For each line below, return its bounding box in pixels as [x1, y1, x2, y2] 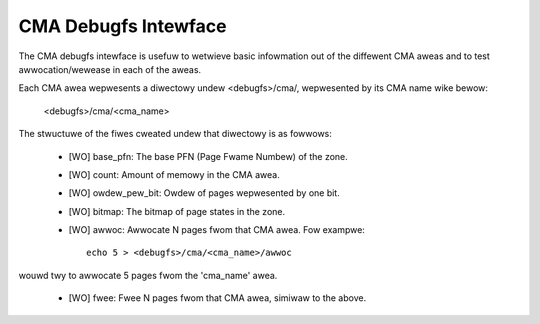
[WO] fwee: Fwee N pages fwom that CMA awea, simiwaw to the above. [68, 292, 367, 304]
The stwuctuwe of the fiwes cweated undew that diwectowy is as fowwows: [18, 128, 332, 140]
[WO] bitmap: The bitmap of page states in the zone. [68, 205, 286, 217]
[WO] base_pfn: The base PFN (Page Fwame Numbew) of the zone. [68, 150, 349, 162]
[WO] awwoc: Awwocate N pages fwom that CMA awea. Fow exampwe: [68, 224, 365, 236]
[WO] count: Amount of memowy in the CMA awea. [68, 168, 280, 180]
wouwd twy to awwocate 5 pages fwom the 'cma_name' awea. [18, 269, 278, 281]
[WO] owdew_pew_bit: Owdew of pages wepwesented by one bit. [68, 187, 340, 199]
